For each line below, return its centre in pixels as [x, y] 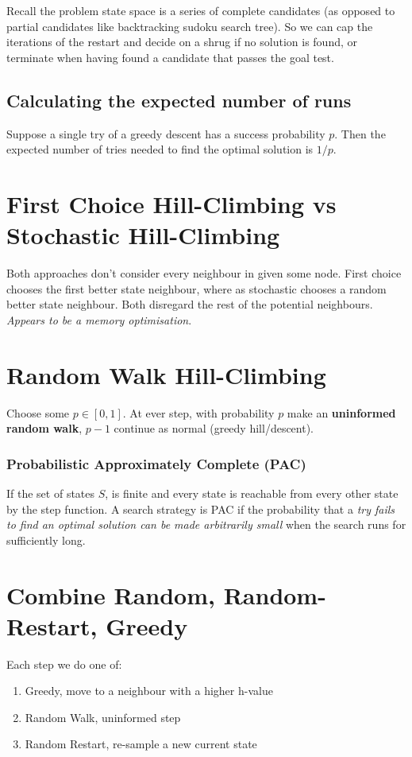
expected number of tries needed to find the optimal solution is [160, 149]
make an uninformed [341, 412]
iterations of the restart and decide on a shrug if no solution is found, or [182, 42]
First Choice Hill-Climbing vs [171, 203]
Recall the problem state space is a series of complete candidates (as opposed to [201, 10]
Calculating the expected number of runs [179, 100]
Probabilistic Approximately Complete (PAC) [156, 463]
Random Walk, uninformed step [103, 717]
